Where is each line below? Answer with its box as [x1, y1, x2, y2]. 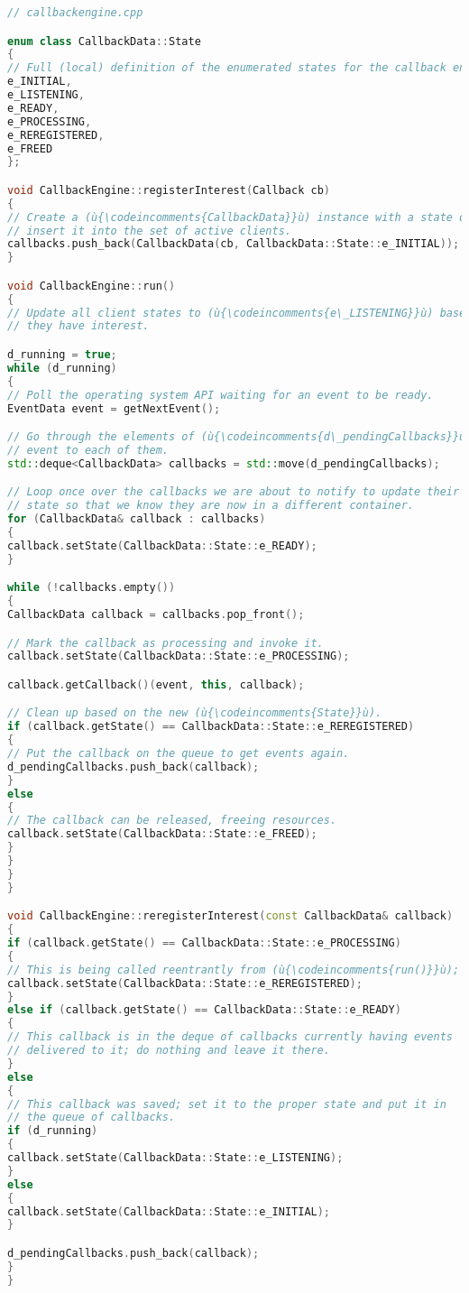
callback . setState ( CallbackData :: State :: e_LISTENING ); [7, 1151, 344, 1165]
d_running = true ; [7, 348, 117, 361]
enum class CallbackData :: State [7, 34, 201, 48]
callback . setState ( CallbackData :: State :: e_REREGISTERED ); [7, 976, 363, 990]
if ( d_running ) [7, 1124, 98, 1138]
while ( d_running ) [7, 361, 117, 374]
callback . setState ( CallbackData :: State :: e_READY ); [7, 539, 317, 552]
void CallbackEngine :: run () [7, 279, 176, 292]
